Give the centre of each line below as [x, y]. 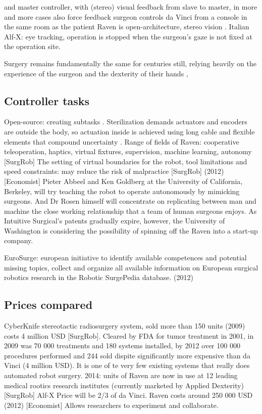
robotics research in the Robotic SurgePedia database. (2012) [99, 277]
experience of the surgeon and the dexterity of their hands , [96, 73]
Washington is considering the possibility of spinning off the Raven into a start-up [131, 230]
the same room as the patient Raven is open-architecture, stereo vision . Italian [127, 27]
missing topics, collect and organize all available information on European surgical [131, 267]
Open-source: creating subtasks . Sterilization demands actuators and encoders [126, 122]
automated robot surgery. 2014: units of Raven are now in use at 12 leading [121, 375]
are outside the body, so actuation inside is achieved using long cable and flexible [129, 131]
